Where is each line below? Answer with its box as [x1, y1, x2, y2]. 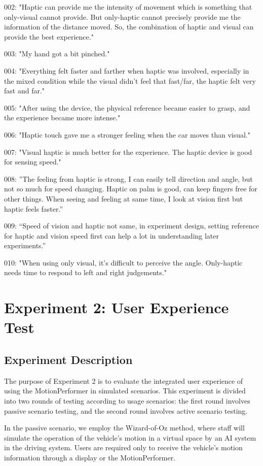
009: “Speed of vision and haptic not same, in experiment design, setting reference [4, 220, 259, 231]
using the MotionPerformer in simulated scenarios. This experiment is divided [4, 385, 246, 396]
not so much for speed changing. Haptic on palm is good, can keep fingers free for [4, 183, 257, 194]
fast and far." [4, 85, 45, 96]
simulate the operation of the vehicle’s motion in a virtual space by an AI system [4, 432, 256, 443]
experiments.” [4, 240, 46, 251]
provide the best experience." [4, 31, 94, 42]
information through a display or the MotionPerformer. [4, 452, 176, 462]
